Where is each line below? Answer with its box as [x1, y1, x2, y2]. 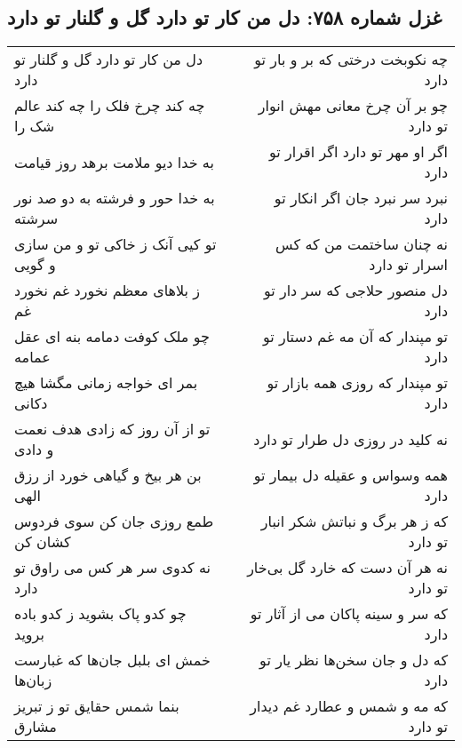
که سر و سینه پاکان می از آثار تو [250, 603, 448, 625]
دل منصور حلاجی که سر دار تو [263, 280, 448, 301]
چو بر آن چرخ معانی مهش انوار [258, 95, 448, 116]
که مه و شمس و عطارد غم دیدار [250, 696, 448, 717]
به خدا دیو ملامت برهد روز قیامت [14, 151, 214, 172]
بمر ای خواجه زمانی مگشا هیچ [14, 372, 198, 394]
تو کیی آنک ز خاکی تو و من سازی [14, 234, 217, 255]
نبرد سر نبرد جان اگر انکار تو [274, 187, 448, 209]
